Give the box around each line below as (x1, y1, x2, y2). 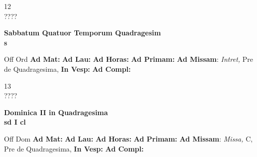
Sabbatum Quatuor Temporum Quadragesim (4, 27, 161, 38)
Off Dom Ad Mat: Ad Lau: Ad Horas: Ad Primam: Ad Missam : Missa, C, (4, 133, 253, 144)
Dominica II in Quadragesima (4, 107, 108, 117)
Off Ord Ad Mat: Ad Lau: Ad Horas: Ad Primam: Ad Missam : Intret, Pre (4, 54, 253, 64)
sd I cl (4, 117, 26, 127)
